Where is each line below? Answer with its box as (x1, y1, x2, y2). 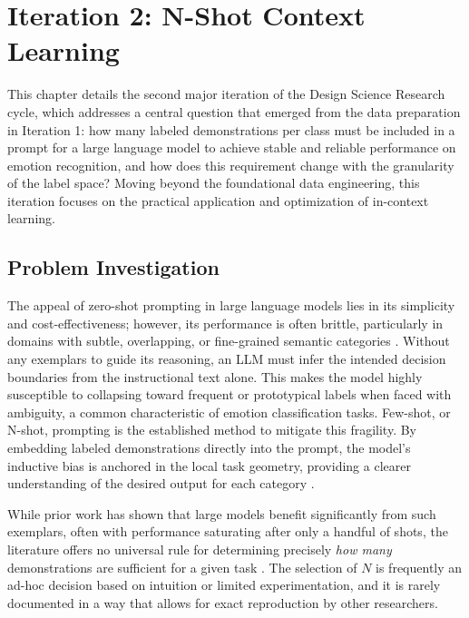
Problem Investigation (7, 253, 220, 281)
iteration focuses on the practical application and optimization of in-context (7, 191, 429, 210)
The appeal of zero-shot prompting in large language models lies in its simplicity (7, 296, 455, 315)
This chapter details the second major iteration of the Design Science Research (7, 84, 445, 103)
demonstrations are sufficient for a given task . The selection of (7, 557, 357, 576)
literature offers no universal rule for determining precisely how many (7, 539, 392, 558)
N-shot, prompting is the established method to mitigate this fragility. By (7, 420, 417, 439)
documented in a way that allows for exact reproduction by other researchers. (7, 593, 438, 612)
